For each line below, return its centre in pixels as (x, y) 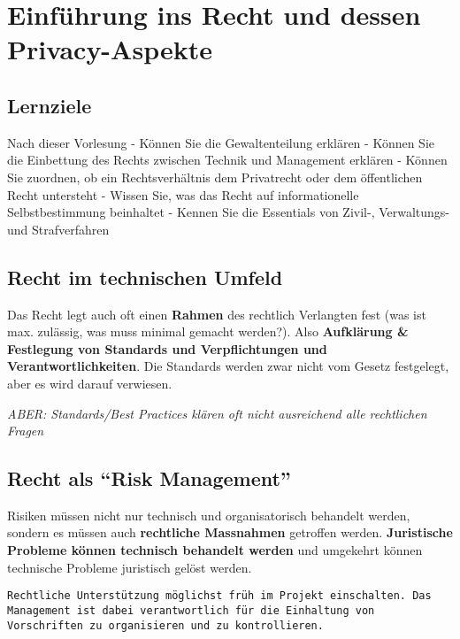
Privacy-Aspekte (110, 49)
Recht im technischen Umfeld (145, 277)
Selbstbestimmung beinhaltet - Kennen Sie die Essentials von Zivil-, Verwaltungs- (229, 212)
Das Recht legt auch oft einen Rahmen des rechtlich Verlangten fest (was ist (217, 314)
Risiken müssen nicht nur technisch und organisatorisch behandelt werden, (209, 515)
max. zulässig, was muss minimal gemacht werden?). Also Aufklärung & (208, 331)
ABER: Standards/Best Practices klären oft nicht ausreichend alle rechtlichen (217, 413)
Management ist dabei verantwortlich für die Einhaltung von (191, 610)
